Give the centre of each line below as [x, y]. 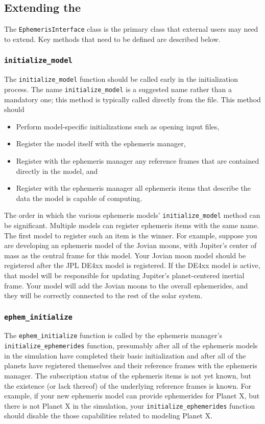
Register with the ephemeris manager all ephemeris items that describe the [134, 188]
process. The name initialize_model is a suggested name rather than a [118, 89]
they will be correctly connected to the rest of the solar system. [103, 295]
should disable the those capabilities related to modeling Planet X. [109, 416]
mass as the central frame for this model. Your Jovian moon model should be [125, 255]
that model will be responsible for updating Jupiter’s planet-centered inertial [124, 275]
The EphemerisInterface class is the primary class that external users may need [131, 29]
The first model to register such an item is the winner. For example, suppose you [131, 235]
